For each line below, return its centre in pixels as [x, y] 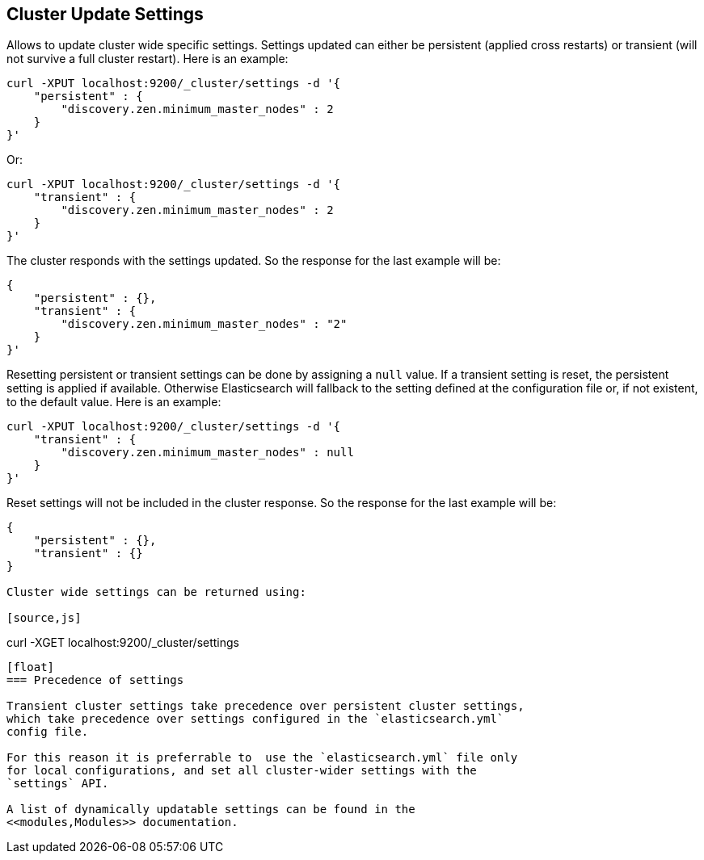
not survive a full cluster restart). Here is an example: [148, 59]
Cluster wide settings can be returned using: [156, 592]
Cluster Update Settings [105, 14]
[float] [31, 667]
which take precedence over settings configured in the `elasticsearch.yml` [255, 719]
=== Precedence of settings [95, 680]
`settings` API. [58, 784]
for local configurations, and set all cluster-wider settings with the [242, 771]
